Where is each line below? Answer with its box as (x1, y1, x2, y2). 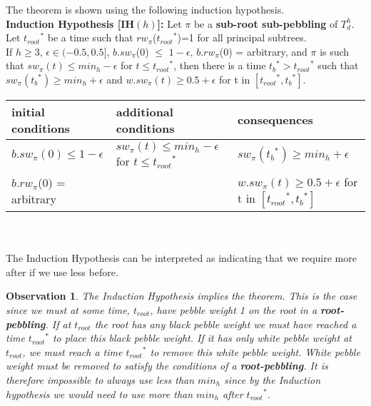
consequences (238, 111, 313, 128)
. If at (45, 316, 71, 331)
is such (320, 44, 350, 59)
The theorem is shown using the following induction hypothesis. (6, 2, 285, 16)
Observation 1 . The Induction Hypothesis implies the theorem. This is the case (6, 288, 357, 303)
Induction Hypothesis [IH (6, 16, 135, 31)
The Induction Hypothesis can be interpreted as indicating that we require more (6, 250, 357, 265)
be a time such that (47, 30, 133, 45)
